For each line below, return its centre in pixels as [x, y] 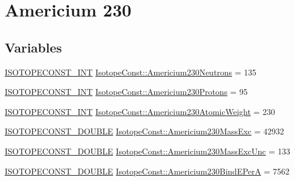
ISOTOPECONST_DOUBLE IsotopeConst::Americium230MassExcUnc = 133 [147, 151]
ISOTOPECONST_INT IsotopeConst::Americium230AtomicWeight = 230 [140, 111]
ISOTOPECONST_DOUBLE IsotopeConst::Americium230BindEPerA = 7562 [147, 171]
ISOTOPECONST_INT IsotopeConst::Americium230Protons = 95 [126, 92]
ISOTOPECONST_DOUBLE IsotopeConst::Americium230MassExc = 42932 [145, 131]
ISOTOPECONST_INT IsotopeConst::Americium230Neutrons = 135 [131, 72]
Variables [34, 47]
